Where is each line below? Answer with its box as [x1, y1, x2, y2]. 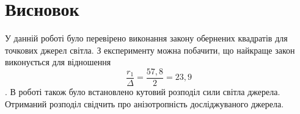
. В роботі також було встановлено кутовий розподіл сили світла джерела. [5, 85, 280, 98]
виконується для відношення [5, 55, 111, 68]
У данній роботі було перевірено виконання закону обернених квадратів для [5, 32, 288, 45]
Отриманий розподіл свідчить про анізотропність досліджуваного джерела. [5, 97, 284, 110]
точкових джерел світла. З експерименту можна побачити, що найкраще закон [5, 43, 295, 56]
